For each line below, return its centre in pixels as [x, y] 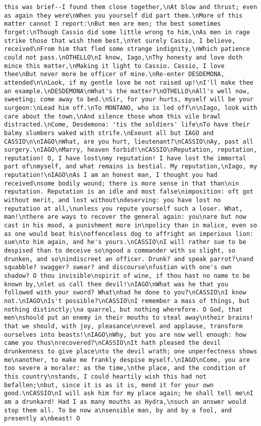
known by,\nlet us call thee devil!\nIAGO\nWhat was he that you [116, 284]
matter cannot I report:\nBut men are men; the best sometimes [113, 24]
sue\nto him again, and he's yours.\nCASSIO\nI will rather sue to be [125, 242]
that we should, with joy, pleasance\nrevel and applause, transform [123, 326]
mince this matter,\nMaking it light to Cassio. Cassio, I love [114, 66]
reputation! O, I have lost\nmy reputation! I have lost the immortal [125, 158]
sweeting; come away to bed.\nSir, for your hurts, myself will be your [129, 100]
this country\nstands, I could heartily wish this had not [105, 376]
